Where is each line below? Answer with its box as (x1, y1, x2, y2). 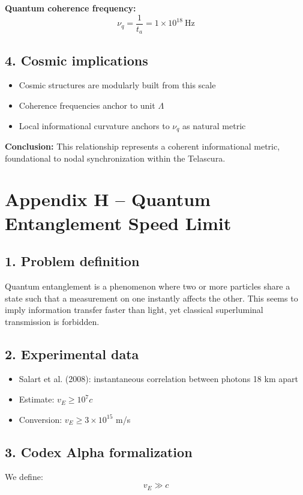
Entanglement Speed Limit (5, 210, 232, 235)
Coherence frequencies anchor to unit (19, 99, 155, 111)
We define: (5, 470, 43, 483)
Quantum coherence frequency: (5, 2, 136, 14)
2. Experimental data (5, 344, 139, 363)
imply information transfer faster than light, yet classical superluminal (5, 303, 263, 316)
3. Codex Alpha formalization (5, 442, 193, 461)
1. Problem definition (5, 252, 140, 270)
